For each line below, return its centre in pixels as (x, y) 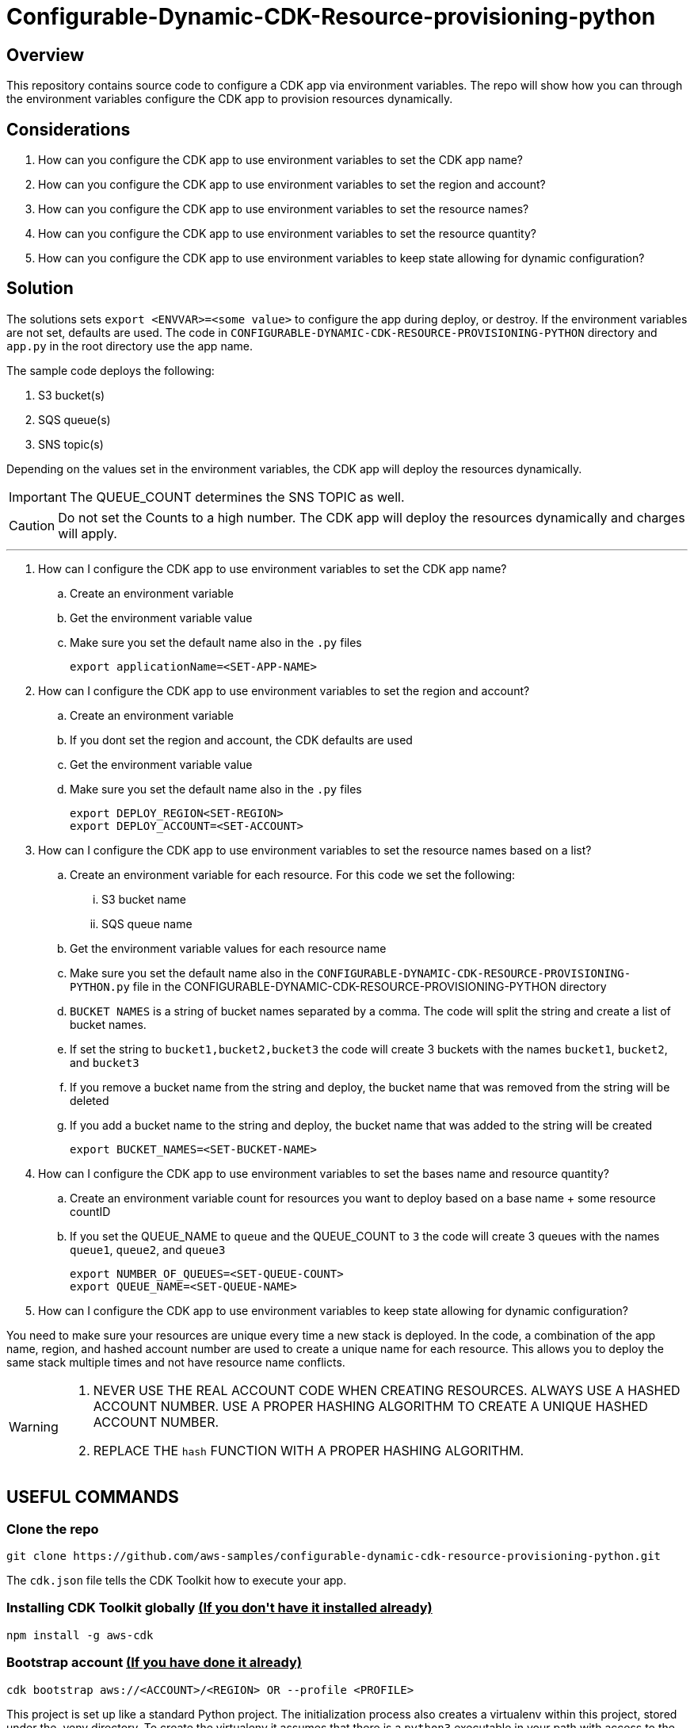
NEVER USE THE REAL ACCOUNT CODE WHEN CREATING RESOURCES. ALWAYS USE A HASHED (387, 1390)
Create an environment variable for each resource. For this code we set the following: (293, 874)
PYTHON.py (100, 986)
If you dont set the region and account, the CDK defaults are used (241, 740)
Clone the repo (53, 1529)
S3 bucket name (144, 899)
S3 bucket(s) (72, 395)
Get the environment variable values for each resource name (228, 948)
